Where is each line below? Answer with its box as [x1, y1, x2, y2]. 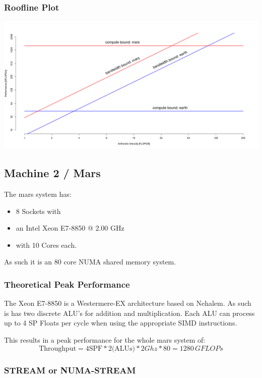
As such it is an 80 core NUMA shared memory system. [4, 256, 176, 267]
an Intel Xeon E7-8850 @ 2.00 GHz [16, 223, 124, 233]
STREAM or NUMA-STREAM [4, 363, 136, 376]
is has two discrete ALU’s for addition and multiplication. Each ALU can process [4, 307, 255, 318]
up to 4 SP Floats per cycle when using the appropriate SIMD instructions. [4, 317, 237, 328]
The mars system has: [4, 189, 72, 199]
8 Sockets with [16, 205, 61, 216]
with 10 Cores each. [16, 239, 77, 250]
